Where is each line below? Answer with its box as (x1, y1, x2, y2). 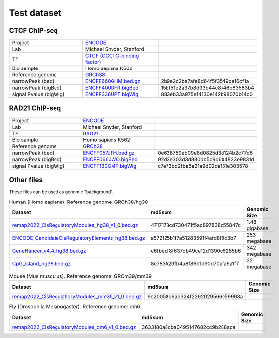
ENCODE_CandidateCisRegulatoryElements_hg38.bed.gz (12, 234, 146, 241)
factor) (85, 59, 101, 66)
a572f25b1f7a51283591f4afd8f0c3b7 (150, 234, 236, 241)
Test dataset (9, 7, 62, 18)
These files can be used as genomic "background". (9, 189, 114, 195)
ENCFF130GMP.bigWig (83, 162, 137, 169)
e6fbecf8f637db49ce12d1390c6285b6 (150, 247, 241, 254)
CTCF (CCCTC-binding (85, 52, 139, 59)
